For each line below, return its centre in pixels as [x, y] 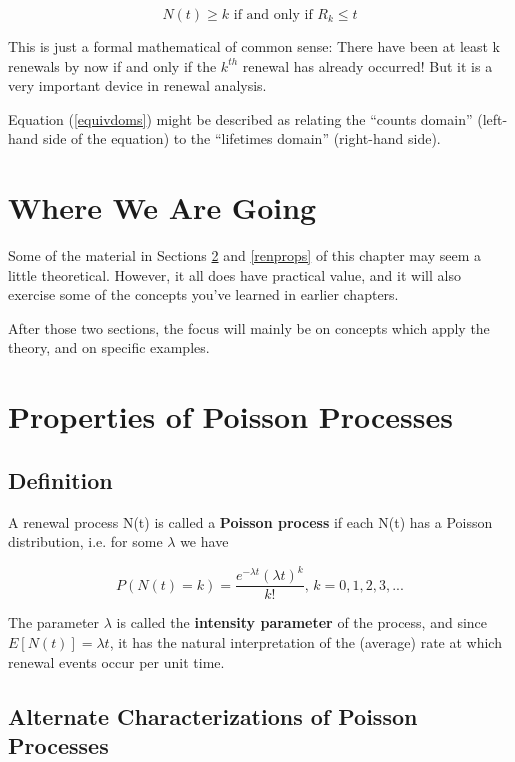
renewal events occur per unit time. [116, 661]
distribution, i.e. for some [85, 541]
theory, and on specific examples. [109, 347]
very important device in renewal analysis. [137, 85]
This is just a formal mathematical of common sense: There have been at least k [254, 46]
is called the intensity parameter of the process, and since [302, 622]
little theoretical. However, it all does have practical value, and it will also [234, 274]
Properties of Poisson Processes [231, 416]
